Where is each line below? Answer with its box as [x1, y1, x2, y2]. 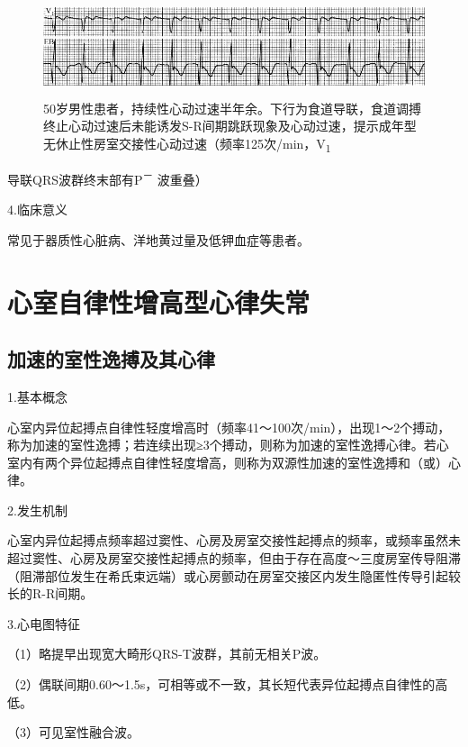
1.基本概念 [7, 387, 67, 405]
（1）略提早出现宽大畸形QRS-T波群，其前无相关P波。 [7, 644, 327, 663]
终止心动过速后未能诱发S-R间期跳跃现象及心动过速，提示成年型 [43, 116, 417, 135]
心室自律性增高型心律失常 [7, 283, 310, 320]
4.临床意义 [7, 200, 67, 219]
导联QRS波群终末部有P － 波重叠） [7, 167, 208, 188]
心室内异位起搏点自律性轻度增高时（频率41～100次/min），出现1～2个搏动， [7, 417, 451, 436]
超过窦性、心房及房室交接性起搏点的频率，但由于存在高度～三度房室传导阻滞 [7, 549, 461, 568]
